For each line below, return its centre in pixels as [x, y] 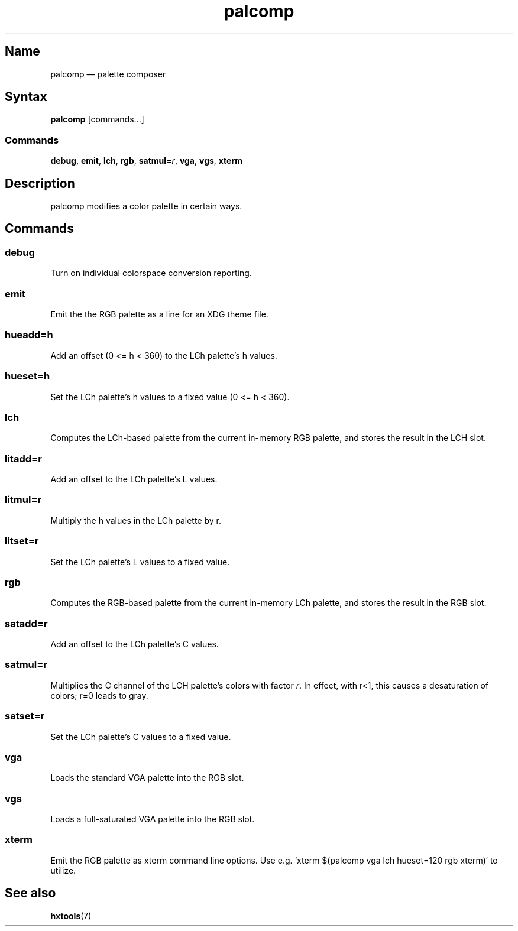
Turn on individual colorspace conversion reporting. [151, 273]
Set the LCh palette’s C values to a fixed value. [141, 737]
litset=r [22, 541]
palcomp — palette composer [108, 74]
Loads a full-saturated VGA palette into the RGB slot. [153, 819]
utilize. [63, 870]
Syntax [26, 97]
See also [30, 893]
